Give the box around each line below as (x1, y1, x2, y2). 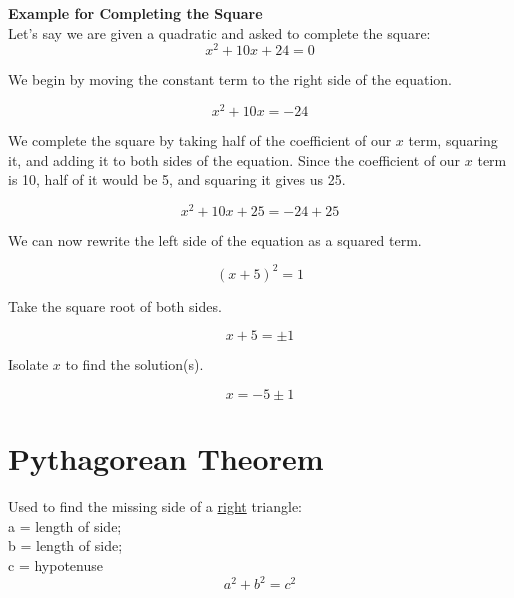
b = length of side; (8, 535, 123, 556)
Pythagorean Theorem (8, 438, 324, 479)
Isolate (8, 354, 49, 375)
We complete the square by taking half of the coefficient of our (8, 129, 392, 150)
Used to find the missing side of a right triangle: (8, 496, 303, 517)
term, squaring (408, 129, 498, 150)
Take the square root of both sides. (8, 295, 222, 316)
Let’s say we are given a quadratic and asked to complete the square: (8, 22, 431, 43)
